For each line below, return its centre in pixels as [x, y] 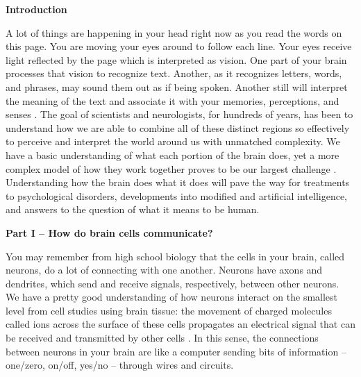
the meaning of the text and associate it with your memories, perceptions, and [173, 100]
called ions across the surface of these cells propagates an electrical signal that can [180, 324]
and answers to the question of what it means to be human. [133, 209]
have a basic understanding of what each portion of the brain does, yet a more [173, 154]
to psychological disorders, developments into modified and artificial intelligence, [176, 195]
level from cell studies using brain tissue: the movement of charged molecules [169, 310]
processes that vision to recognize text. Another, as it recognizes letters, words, [174, 73]
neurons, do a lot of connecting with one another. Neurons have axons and [164, 270]
